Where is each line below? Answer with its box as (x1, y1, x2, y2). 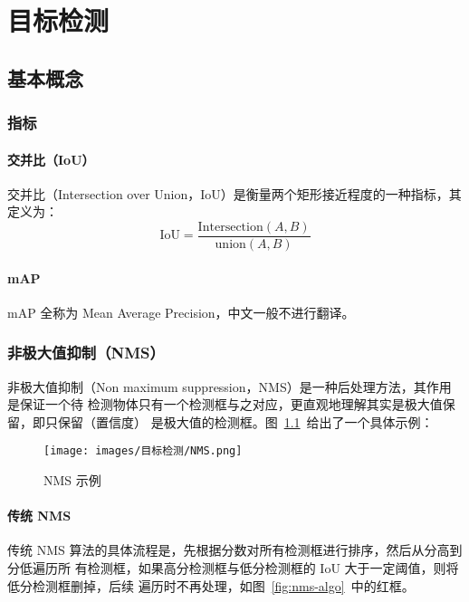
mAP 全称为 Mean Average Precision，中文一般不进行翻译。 (7, 302, 355, 321)
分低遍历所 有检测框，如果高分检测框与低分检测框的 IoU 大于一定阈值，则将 (7, 559, 459, 578)
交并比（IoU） (7, 149, 95, 168)
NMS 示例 (43, 471, 101, 490)
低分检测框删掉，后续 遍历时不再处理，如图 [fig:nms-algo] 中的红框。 (7, 576, 415, 595)
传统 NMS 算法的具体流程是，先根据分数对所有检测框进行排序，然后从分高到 (7, 540, 463, 559)
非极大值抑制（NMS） (7, 341, 165, 364)
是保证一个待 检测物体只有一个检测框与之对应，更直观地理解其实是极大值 (7, 395, 443, 414)
